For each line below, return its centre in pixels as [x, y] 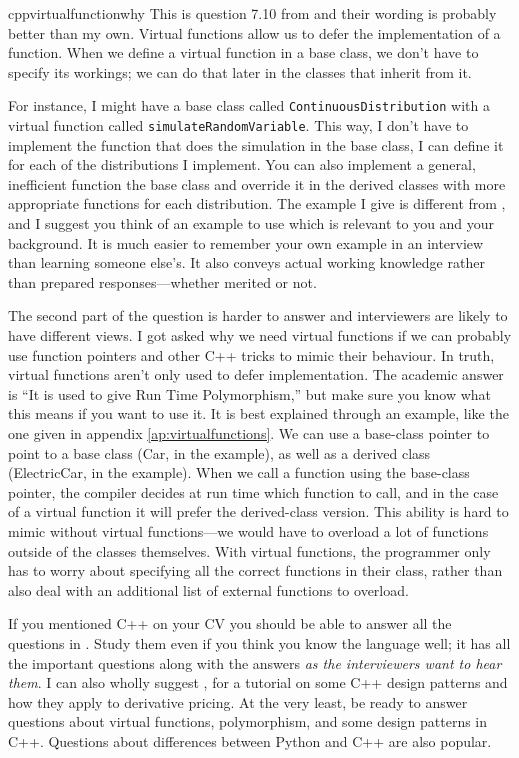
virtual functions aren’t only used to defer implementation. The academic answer [256, 374]
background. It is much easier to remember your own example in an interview [246, 242]
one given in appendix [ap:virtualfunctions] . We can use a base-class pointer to [249, 433]
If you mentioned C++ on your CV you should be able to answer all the [230, 623]
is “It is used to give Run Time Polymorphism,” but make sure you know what [250, 393]
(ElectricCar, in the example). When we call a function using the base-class [239, 472]
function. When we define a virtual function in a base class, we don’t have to [243, 52]
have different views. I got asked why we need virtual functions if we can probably [260, 335]
